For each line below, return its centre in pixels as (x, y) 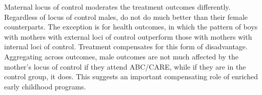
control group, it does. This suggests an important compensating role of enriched (131, 76)
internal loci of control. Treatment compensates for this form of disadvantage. (126, 46)
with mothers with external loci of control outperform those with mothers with (128, 36)
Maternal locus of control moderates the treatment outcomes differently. (117, 7)
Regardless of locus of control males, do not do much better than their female (126, 17)
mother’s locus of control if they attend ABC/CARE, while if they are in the (125, 66)
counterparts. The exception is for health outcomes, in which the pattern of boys (131, 27)
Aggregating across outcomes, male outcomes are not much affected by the (121, 56)
